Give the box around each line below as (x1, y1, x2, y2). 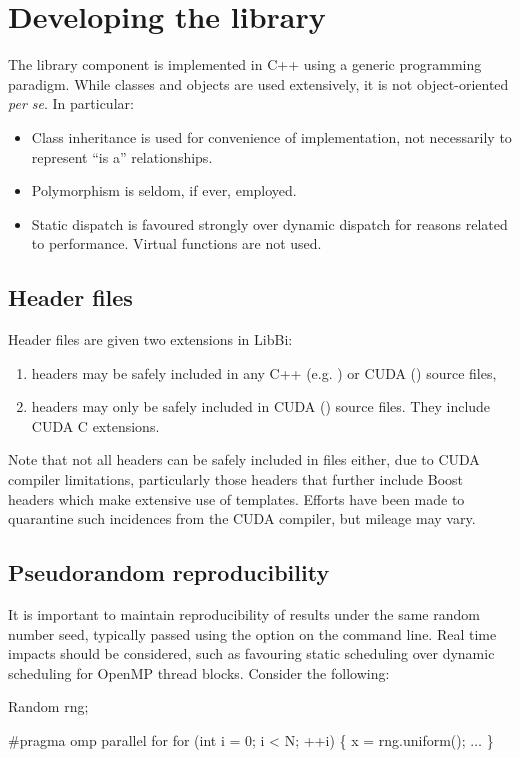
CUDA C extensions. (31, 415, 160, 436)
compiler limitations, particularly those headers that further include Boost (8, 469, 463, 490)
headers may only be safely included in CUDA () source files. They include (31, 396, 491, 417)
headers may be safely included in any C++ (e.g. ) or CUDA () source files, (31, 362, 497, 383)
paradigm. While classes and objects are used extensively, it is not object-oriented (8, 73, 509, 94)
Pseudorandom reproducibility (8, 557, 330, 588)
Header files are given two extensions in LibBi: (8, 329, 293, 350)
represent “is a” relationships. (31, 146, 213, 167)
